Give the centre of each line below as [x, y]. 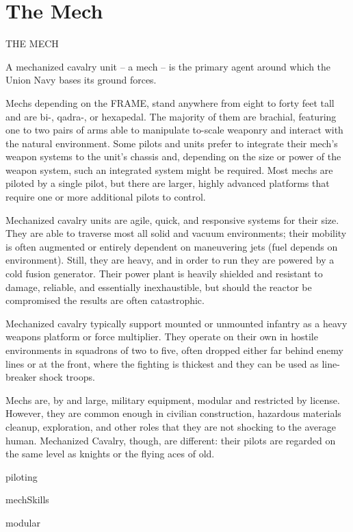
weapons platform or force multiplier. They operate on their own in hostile [162, 337]
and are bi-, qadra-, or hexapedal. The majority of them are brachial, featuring [171, 116]
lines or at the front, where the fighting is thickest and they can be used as [162, 363]
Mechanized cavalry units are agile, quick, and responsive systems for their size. [172, 219]
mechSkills [27, 499]
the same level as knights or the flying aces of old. [110, 454]
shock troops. [67, 377]
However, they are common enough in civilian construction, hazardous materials [173, 413]
